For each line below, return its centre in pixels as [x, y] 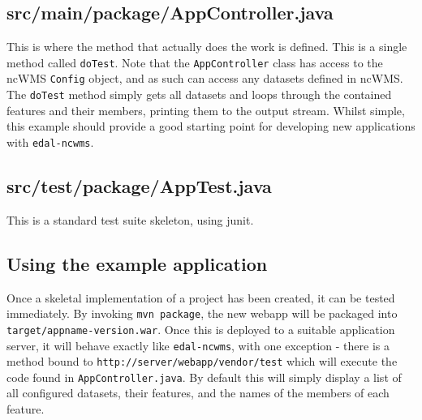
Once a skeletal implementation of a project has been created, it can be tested [201, 297]
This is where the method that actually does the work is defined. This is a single [207, 47]
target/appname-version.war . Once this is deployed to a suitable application [201, 329]
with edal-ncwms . [50, 141]
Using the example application [137, 263]
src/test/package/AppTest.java [139, 186]
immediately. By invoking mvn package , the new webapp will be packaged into [202, 313]
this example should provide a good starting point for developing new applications [211, 126]
